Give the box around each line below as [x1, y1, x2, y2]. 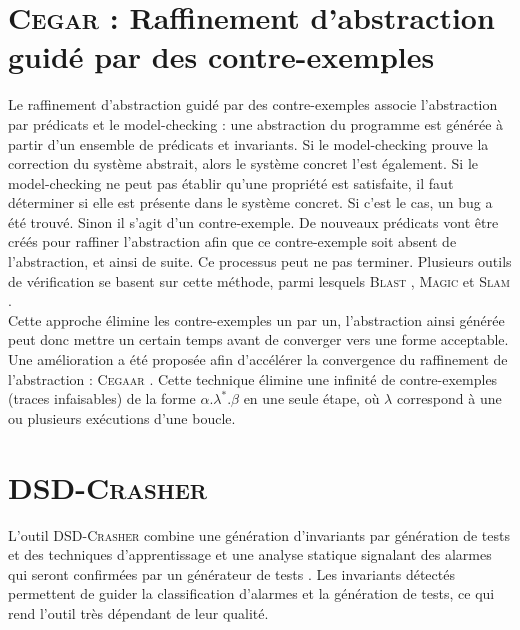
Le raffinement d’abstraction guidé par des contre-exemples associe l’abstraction [8, 94, 498, 115]
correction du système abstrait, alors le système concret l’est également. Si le [8, 153, 479, 174]
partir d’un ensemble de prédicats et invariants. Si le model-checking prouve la [8, 133, 489, 154]
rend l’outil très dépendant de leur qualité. [8, 602, 269, 623]
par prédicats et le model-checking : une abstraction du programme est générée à [8, 113, 504, 134]
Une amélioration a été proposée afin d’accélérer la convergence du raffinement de [8, 349, 508, 370]
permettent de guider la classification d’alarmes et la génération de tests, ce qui [8, 583, 495, 604]
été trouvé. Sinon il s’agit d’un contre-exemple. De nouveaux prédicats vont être [8, 211, 499, 232]
